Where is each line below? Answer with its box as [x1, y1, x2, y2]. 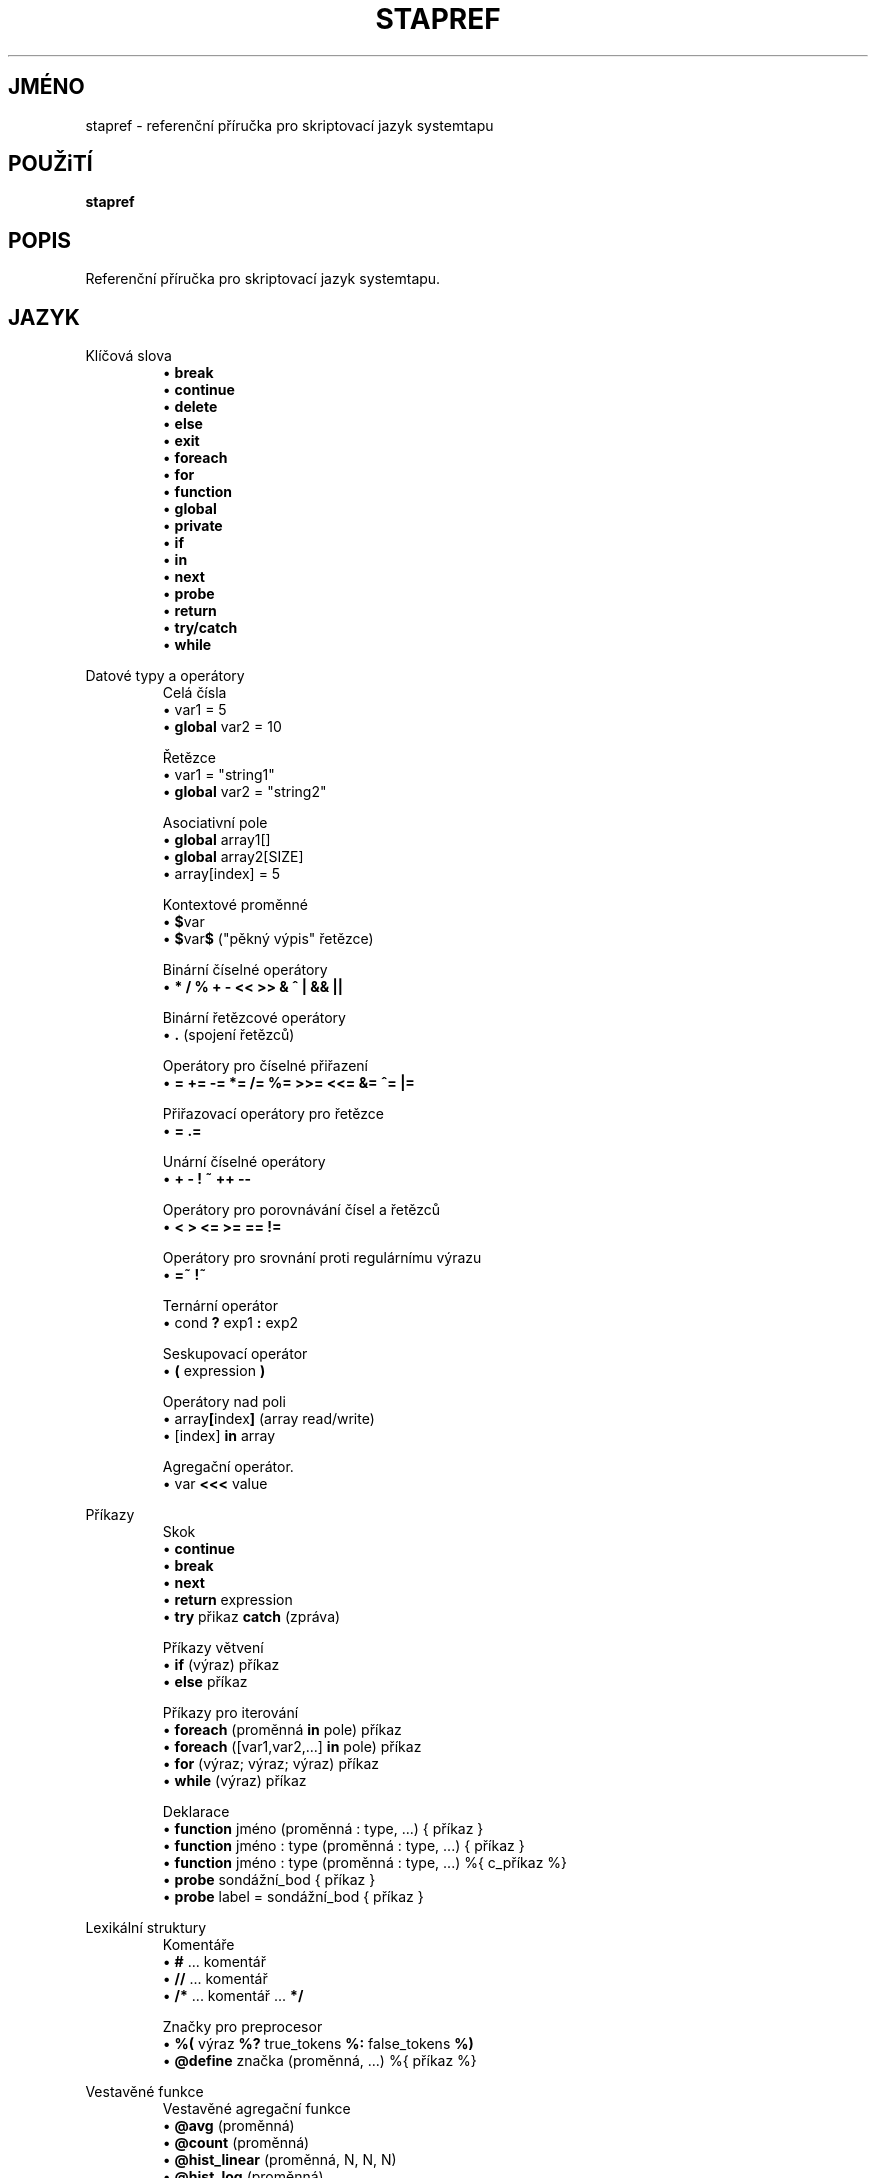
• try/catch [162, 619, 238, 637]
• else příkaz [162, 1673, 248, 1691]
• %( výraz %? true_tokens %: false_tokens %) [162, 2035, 474, 2053]
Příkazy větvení [162, 1639, 264, 1657]
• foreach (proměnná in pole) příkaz [162, 1721, 402, 1739]
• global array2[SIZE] [162, 848, 304, 866]
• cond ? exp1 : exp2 [162, 1314, 299, 1332]
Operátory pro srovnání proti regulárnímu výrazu [162, 1249, 482, 1267]
